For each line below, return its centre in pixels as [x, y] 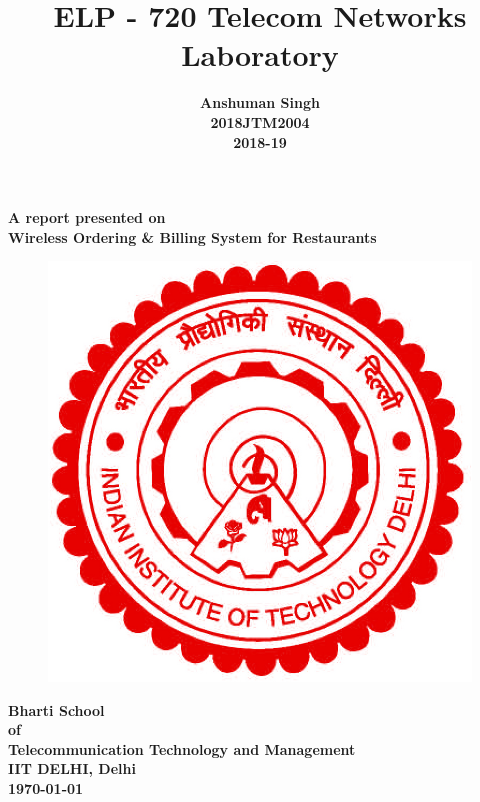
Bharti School [56, 709]
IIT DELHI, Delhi [72, 768]
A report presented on [87, 217]
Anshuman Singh [260, 102]
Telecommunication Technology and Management [182, 748]
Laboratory [260, 54]
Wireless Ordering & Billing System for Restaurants [192, 236]
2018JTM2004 [260, 121]
